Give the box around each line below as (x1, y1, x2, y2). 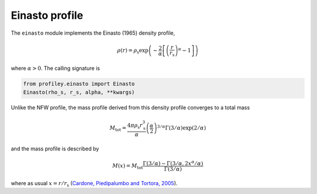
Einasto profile (11, 9, 83, 22)
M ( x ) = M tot (112, 162, 143, 170)
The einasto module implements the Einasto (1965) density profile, (11, 29, 176, 36)
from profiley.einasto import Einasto (23, 81, 135, 88)
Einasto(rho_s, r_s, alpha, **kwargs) (23, 89, 135, 95)
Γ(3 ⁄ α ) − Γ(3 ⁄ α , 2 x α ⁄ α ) (143, 159, 204, 167)
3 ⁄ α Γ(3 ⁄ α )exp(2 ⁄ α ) (157, 123, 207, 132)
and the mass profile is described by (11, 145, 99, 152)
